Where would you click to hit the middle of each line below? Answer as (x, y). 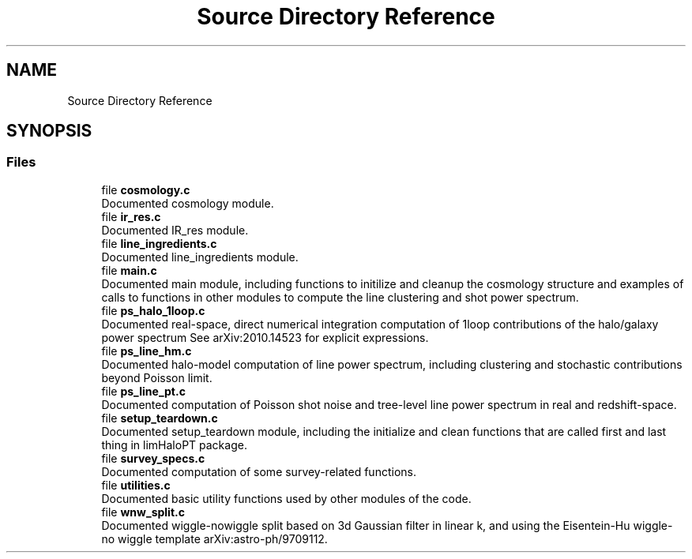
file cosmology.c (146, 189)
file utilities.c (136, 485)
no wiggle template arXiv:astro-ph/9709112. (214, 538)
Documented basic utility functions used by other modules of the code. (286, 498)
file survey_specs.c (153, 458)
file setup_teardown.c (160, 418)
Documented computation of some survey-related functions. (259, 471)
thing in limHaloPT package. (174, 445)
